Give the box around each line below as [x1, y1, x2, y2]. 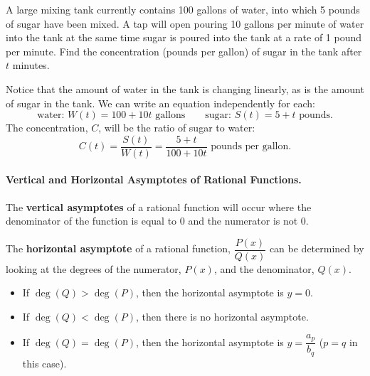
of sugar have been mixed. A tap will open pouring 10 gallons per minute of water [6, 16, 364, 31]
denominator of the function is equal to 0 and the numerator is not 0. [6, 213, 309, 228]
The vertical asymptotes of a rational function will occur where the [6, 199, 312, 214]
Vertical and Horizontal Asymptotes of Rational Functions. [6, 172, 302, 187]
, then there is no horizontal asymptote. [135, 309, 309, 324]
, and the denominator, [213, 261, 314, 276]
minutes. [12, 58, 50, 72]
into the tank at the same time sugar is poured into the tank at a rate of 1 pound [6, 30, 362, 45]
